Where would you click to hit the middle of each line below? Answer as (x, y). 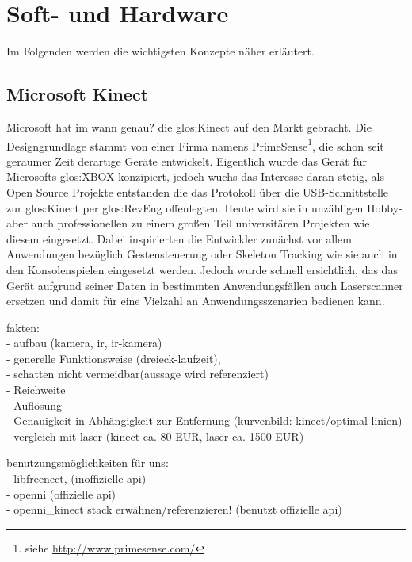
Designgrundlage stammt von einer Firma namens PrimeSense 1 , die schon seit (195, 144)
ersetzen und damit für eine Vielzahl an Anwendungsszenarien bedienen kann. (196, 301)
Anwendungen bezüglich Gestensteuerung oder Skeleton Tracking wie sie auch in (202, 254)
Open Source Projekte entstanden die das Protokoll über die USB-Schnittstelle (198, 191)
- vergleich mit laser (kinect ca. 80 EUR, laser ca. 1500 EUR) (155, 436)
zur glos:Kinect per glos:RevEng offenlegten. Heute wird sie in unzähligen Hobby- (204, 207)
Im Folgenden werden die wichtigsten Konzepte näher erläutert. (160, 51)
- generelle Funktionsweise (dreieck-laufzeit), (114, 358)
